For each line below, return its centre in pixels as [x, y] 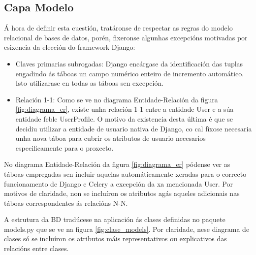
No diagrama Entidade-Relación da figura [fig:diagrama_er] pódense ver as [117, 164]
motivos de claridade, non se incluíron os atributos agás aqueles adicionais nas [122, 193]
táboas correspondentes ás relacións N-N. [66, 203]
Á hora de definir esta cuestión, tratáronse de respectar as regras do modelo [118, 28]
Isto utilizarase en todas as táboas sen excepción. [90, 83]
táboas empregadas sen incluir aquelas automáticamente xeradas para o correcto [125, 174]
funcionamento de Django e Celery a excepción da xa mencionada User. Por [118, 183]
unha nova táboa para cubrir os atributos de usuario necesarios [111, 138]
